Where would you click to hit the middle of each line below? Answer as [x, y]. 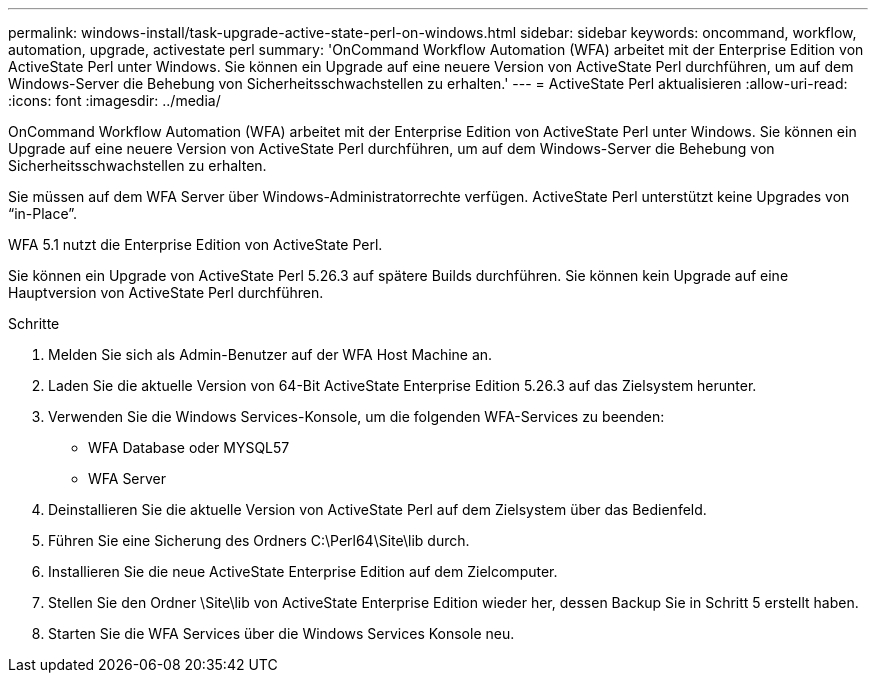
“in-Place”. [43, 213]
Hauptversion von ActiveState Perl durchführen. [166, 292]
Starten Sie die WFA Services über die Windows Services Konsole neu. [281, 633]
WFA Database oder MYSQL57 [189, 447]
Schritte [34, 323]
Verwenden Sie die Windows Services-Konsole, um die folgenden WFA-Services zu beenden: [356, 416]
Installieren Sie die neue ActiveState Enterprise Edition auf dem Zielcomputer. [303, 571]
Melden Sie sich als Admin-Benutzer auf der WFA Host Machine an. [270, 354]
